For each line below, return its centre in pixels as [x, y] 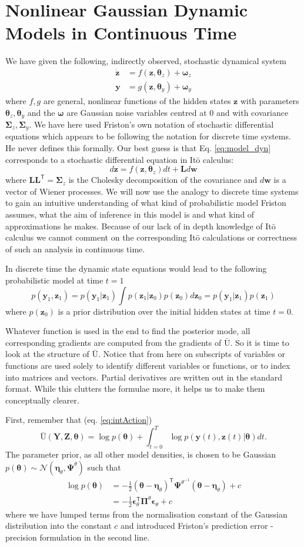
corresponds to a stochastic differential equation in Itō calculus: [120, 159]
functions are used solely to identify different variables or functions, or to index [148, 365]
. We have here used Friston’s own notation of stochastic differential [151, 124]
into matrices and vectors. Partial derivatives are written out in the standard [144, 377]
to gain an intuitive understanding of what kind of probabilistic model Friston [146, 203]
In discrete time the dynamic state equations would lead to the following [136, 269]
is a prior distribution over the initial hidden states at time [164, 311]
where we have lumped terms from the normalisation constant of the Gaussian [146, 514]
